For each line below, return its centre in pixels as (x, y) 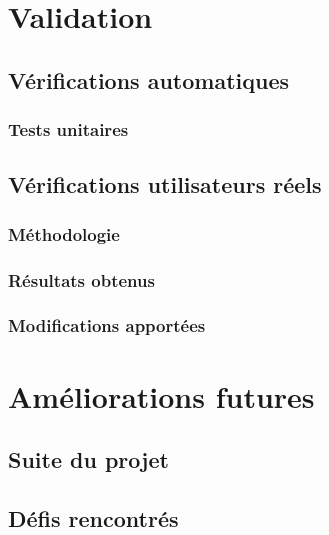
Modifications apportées (107, 325)
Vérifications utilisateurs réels (165, 184)
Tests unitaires (68, 129)
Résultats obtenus (81, 279)
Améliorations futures (161, 395)
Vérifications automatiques (148, 79)
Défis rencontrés (93, 517)
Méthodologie (64, 233)
